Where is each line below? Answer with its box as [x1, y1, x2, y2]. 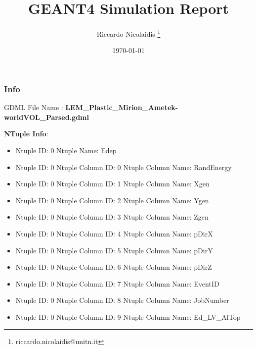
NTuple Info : [4, 128, 48, 139]
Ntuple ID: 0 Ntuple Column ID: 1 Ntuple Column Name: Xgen [15, 178, 210, 189]
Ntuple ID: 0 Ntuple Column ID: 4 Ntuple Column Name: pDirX [15, 229, 213, 239]
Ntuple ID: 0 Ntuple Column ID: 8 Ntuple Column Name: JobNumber [15, 295, 229, 305]
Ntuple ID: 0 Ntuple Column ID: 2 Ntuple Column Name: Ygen [15, 195, 209, 205]
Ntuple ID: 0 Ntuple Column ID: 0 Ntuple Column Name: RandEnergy [15, 162, 232, 172]
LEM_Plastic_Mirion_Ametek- [65, 102, 178, 113]
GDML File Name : [4, 102, 63, 113]
